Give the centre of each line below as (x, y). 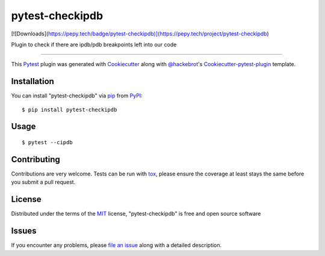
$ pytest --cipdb (47, 142)
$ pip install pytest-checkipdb (70, 109)
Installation (32, 81)
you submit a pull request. (43, 182)
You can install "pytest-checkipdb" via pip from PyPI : (77, 96)
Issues (24, 231)
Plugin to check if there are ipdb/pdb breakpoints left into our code (94, 44)
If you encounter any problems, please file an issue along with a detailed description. (116, 245)
